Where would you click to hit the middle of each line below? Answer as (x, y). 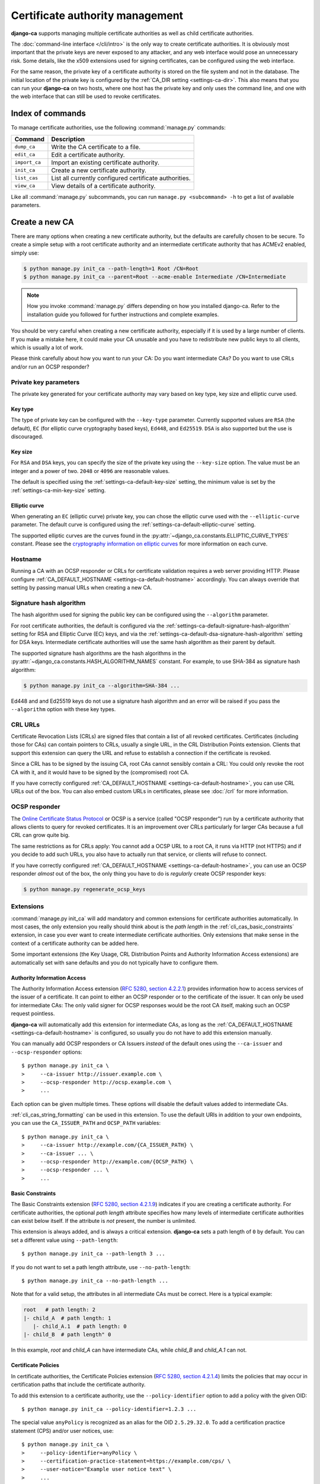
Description (68, 139)
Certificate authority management (97, 15)
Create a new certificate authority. (99, 170)
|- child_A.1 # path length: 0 (80, 1326)
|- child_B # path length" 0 (67, 1335)
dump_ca (25, 147)
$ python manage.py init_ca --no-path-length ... (95, 1280)
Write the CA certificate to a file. (96, 147)
